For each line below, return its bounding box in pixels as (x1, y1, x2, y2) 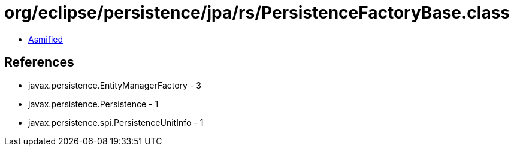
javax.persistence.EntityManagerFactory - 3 (28, 80, 201, 90)
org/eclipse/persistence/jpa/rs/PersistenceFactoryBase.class (4, 2, 510, 23)
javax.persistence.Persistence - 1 (28, 98, 159, 109)
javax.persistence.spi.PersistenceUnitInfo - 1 (28, 117, 204, 128)
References (4, 55, 74, 70)
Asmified (28, 34, 64, 44)
